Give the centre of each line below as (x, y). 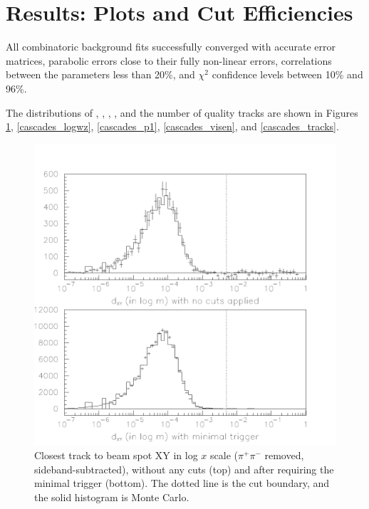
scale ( (224, 455)
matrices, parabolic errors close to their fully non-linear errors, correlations (169, 60)
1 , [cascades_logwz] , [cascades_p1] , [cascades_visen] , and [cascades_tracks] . (172, 126)
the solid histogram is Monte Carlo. (112, 497)
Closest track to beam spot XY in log (116, 455)
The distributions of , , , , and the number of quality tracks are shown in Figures (182, 112)
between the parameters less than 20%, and (100, 74)
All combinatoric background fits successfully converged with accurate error (171, 47)
